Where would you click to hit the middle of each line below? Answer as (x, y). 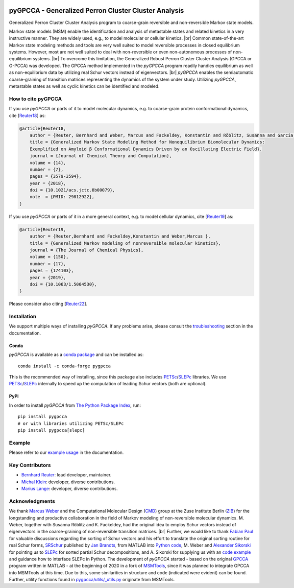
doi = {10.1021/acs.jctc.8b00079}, (72, 190)
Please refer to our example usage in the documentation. (66, 452)
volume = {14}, (48, 163)
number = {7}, (47, 169)
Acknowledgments (32, 501)
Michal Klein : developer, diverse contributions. (68, 482)
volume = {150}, (49, 257)
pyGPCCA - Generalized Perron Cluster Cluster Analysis (97, 11)
